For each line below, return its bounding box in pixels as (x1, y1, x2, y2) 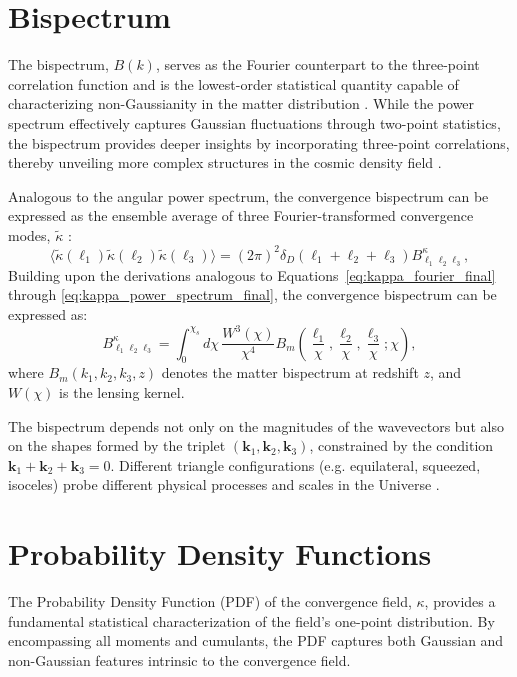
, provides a (424, 591, 496, 612)
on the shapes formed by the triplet (8, 435, 226, 456)
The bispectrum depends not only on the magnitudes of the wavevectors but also (8, 415, 504, 436)
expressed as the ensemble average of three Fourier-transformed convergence (8, 205, 474, 226)
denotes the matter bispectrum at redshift (161, 362, 419, 383)
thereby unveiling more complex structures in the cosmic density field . (8, 152, 442, 173)
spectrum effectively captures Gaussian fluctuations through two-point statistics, (8, 112, 501, 133)
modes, (8, 224, 51, 245)
